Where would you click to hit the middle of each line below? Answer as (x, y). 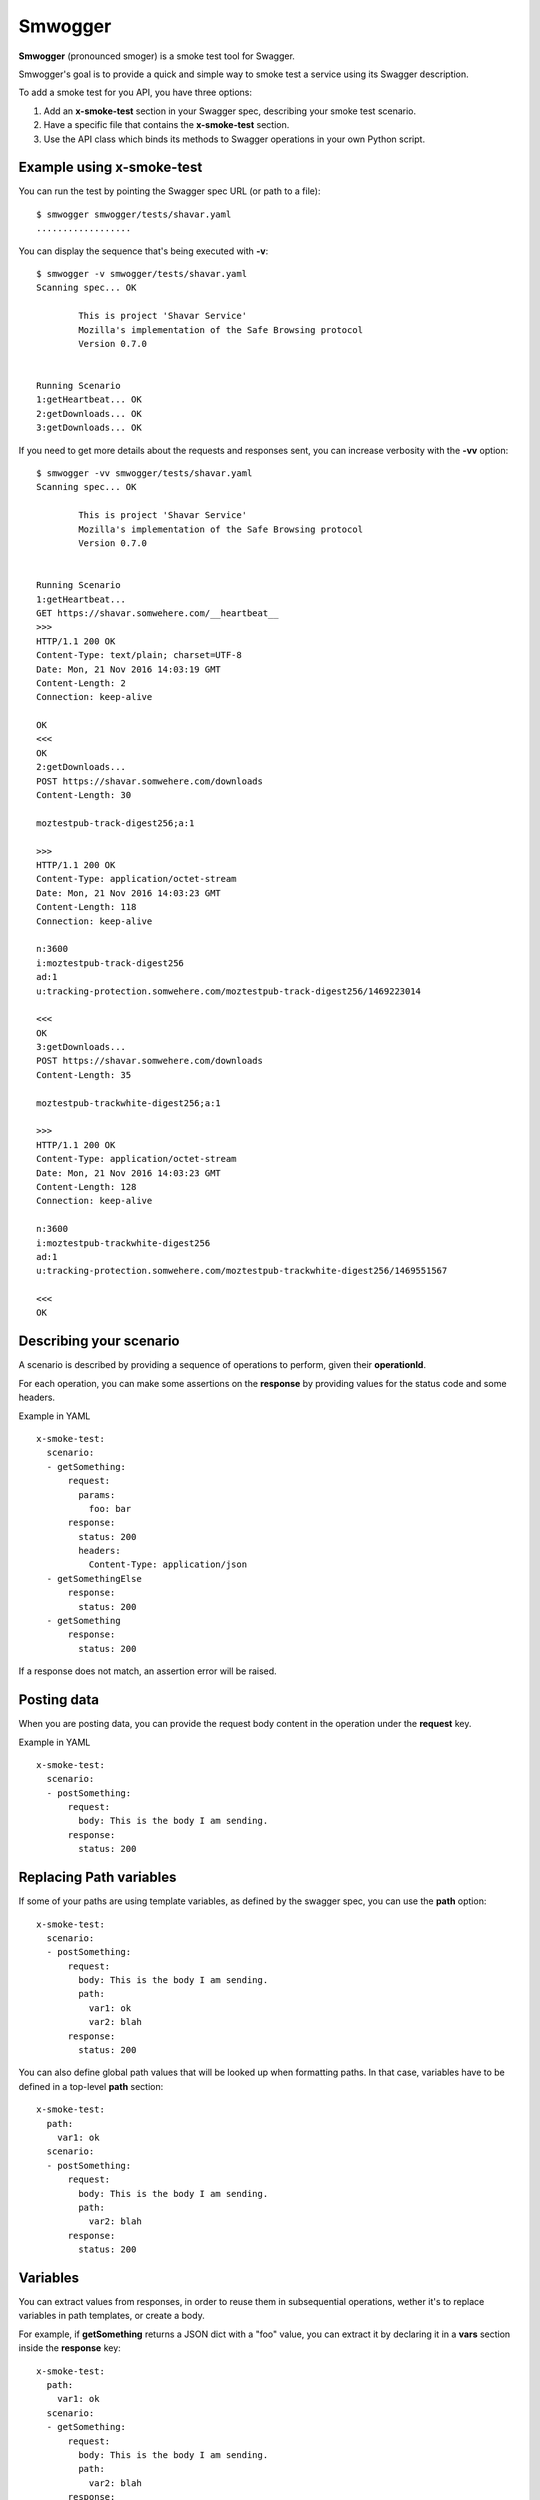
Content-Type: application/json (168, 1564)
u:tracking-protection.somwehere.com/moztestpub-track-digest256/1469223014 (229, 991)
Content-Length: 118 (86, 907)
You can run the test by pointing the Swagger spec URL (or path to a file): (169, 191)
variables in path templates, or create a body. (111, 2316)
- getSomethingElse (94, 1578)
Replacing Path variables (97, 1877)
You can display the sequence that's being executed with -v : (143, 251)
